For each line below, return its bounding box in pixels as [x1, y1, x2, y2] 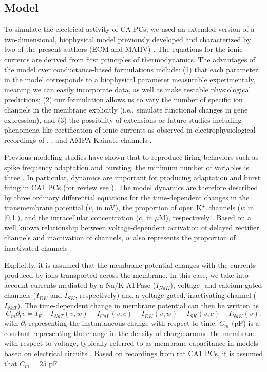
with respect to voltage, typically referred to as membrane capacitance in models [4, 338, 258, 348]
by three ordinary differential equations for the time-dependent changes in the [4, 192, 250, 202]
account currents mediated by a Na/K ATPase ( [4, 280, 156, 290]
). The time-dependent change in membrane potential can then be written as [17, 300, 259, 310]
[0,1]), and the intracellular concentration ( [4, 212, 139, 222]
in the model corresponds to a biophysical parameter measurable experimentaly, [4, 74, 256, 85]
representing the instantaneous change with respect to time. [29, 318, 217, 328]
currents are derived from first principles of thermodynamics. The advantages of [4, 53, 256, 64]
